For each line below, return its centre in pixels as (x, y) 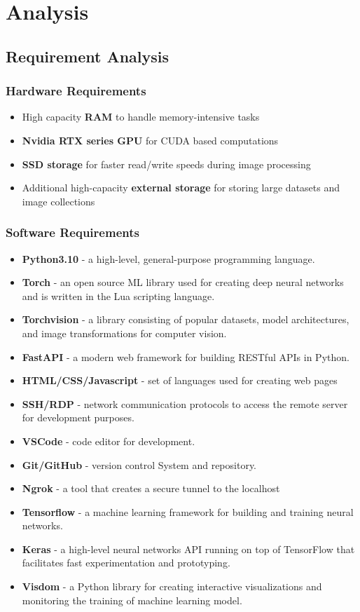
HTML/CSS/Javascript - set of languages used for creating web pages (180, 380)
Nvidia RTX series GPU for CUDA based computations (150, 140)
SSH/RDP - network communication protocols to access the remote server (185, 403)
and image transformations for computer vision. (124, 333)
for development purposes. (78, 417)
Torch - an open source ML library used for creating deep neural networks (183, 282)
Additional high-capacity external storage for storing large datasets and (181, 188)
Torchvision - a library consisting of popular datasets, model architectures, (186, 319)
